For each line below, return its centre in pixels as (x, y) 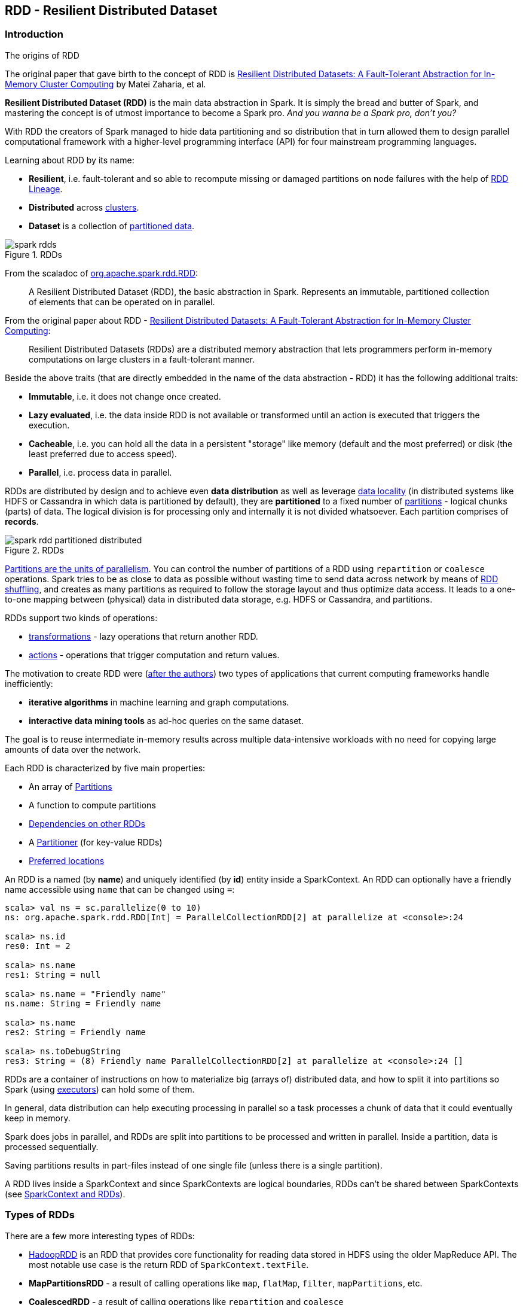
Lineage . (46, 188)
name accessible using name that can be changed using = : (120, 889)
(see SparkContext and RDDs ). (65, 1194)
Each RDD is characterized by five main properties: (105, 768)
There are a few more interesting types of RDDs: (100, 1236)
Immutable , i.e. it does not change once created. (125, 396)
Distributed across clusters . (84, 207)
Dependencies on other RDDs (87, 823)
